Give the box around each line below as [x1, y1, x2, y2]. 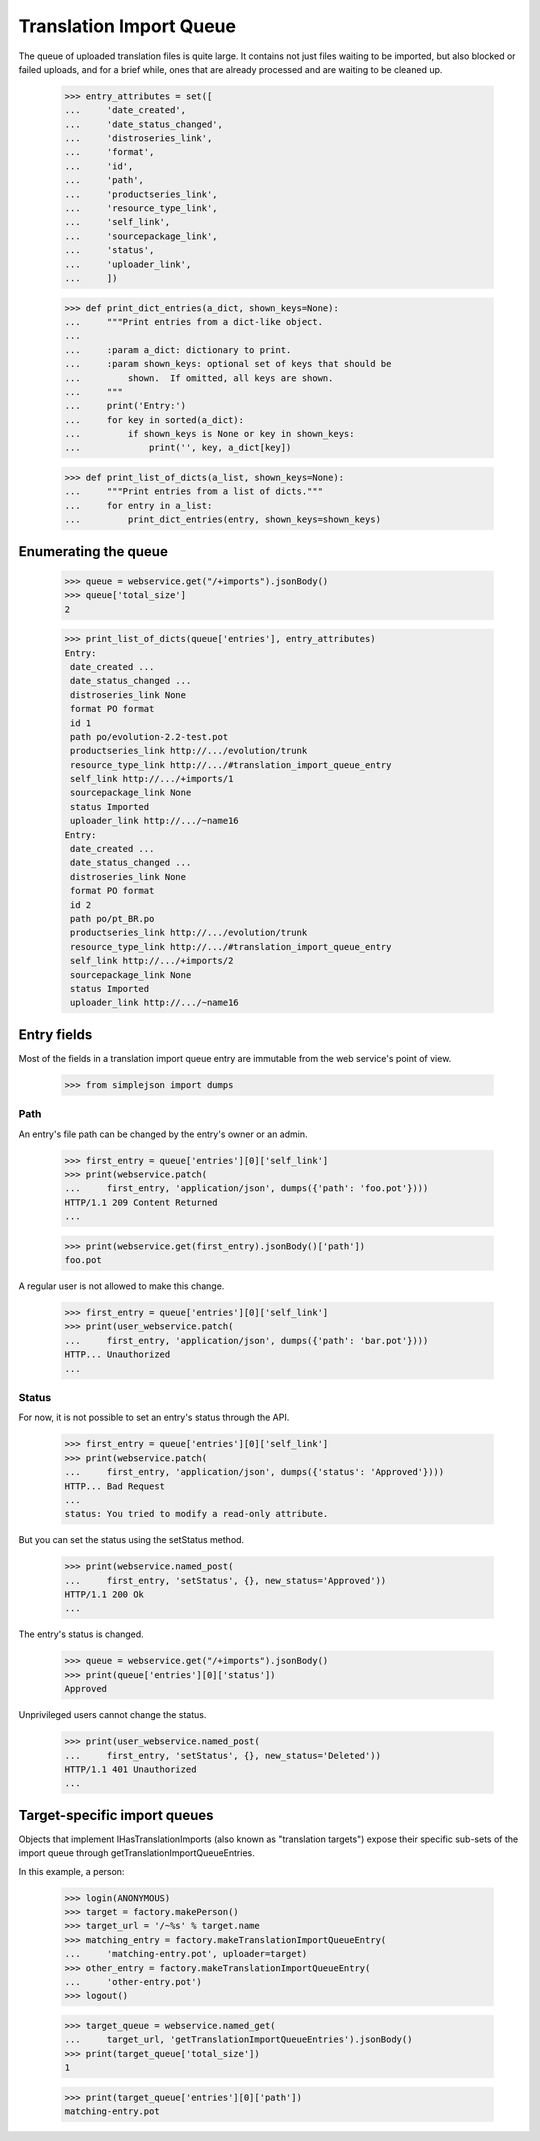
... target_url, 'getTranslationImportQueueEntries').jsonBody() [64, 2034, 413, 2045]
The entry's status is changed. [18, 1628, 144, 1640]
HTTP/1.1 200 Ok [64, 1589, 145, 1600]
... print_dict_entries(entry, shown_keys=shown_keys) [64, 514, 382, 525]
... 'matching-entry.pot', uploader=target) [64, 1948, 308, 1960]
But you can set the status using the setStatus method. [18, 1534, 245, 1546]
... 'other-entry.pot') [64, 1976, 202, 1987]
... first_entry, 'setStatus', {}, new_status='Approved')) [64, 1575, 387, 1586]
